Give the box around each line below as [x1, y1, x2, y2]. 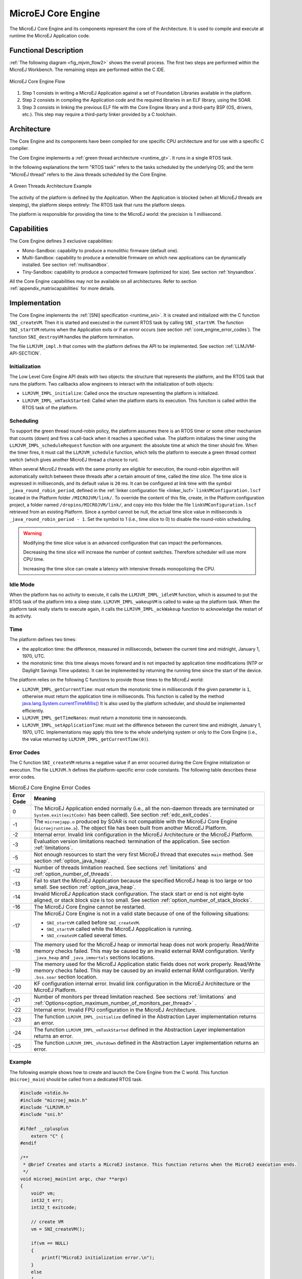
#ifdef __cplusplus [20, 1126, 69, 1132]
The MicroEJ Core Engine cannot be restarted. [34, 903, 146, 911]
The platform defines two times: [9, 636, 77, 643]
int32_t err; [31, 1198, 64, 1203]
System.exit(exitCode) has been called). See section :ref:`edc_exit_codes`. [34, 811, 212, 819]
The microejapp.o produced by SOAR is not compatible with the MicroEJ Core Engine [34, 818, 237, 825]
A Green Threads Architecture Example [9, 183, 92, 189]
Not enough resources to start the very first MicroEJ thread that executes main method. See [34, 851, 254, 858]
